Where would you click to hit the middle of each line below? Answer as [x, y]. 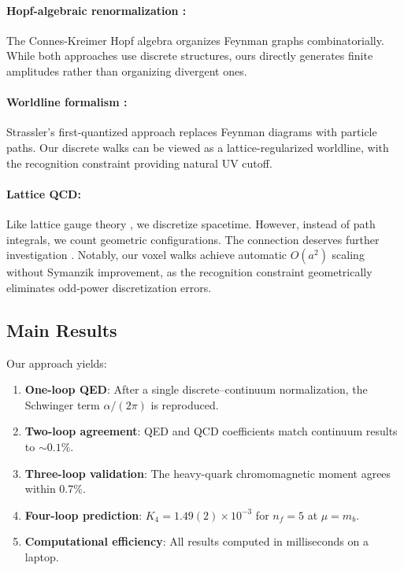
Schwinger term [62, 404]
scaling [348, 255]
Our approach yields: [57, 363]
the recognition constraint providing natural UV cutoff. [139, 163]
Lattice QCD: [44, 193]
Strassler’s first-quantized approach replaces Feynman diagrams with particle [192, 132]
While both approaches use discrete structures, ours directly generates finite [190, 56]
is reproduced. [185, 404]
